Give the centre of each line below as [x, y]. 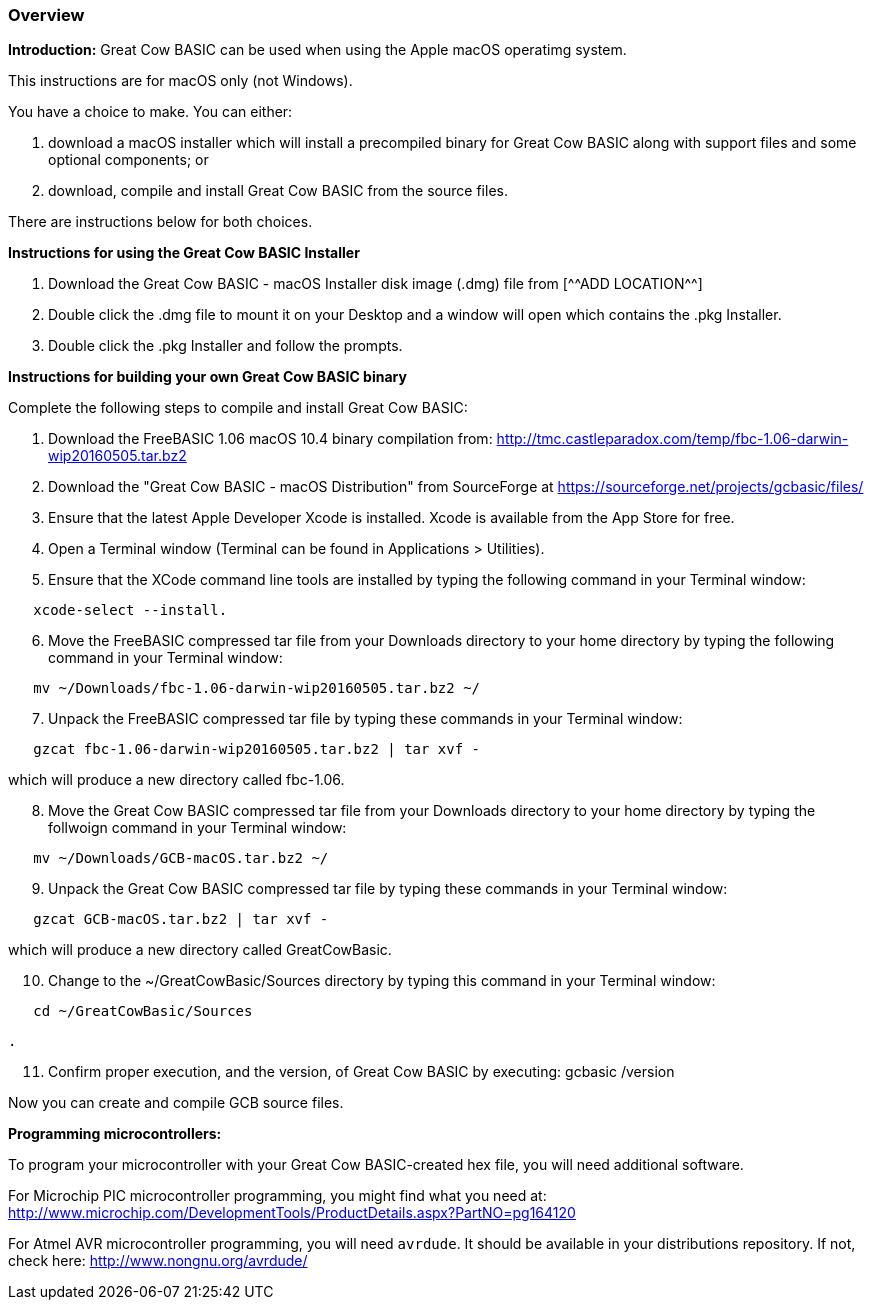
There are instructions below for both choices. [160, 222]
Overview [46, 15]
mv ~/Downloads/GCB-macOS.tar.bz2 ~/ [181, 858]
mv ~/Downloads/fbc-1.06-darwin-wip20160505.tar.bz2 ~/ [257, 688]
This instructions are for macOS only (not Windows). [180, 81]
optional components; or [128, 160]
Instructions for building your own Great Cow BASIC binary [207, 377]
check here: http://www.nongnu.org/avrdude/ [158, 1261]
